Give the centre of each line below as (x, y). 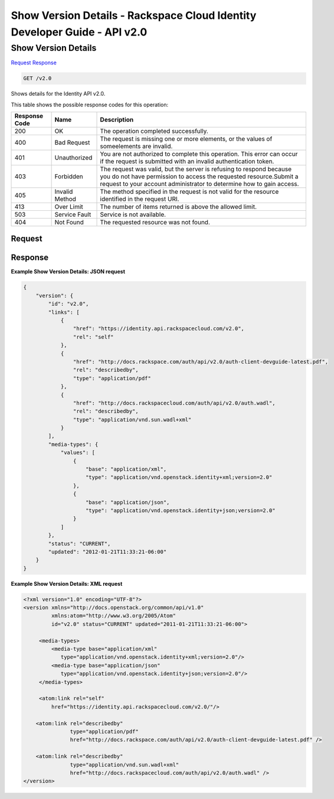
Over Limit (69, 207)
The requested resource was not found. (155, 222)
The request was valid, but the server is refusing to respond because (196, 169)
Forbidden (69, 176)
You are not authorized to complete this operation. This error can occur (199, 154)
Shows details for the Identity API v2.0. (58, 94)
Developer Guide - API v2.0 (79, 32)
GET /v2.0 (37, 79)
